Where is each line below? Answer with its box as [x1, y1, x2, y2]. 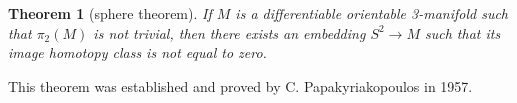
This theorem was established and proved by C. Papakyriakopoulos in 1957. [8, 75, 473, 96]
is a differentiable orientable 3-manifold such [235, 3, 509, 23]
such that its [425, 22, 501, 43]
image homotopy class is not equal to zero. [8, 42, 267, 63]
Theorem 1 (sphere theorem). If [8, 3, 212, 23]
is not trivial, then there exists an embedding [93, 22, 366, 43]
